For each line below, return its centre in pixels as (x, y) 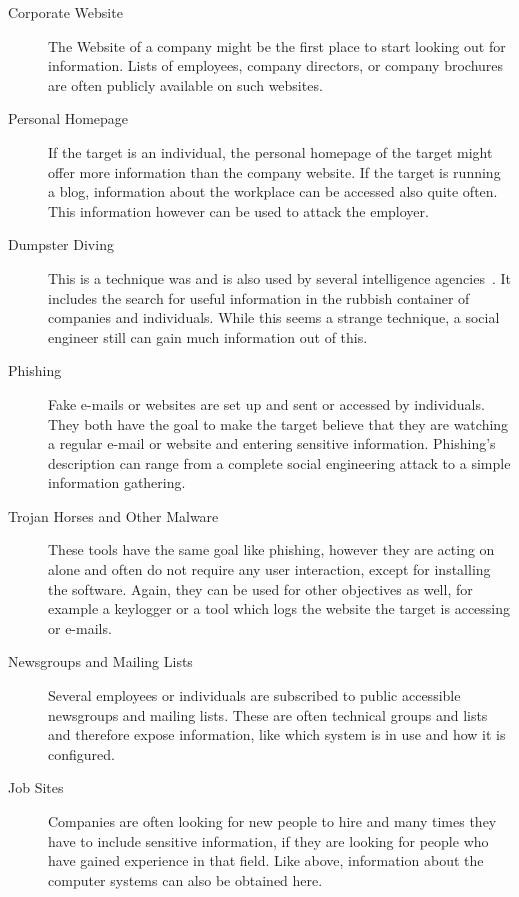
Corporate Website (65, 12)
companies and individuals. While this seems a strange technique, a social (274, 317)
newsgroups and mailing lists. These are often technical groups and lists (268, 714)
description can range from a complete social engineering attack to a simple (279, 462)
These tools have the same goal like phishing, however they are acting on (271, 549)
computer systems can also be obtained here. (185, 879)
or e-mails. (80, 627)
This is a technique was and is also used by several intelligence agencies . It (279, 277)
